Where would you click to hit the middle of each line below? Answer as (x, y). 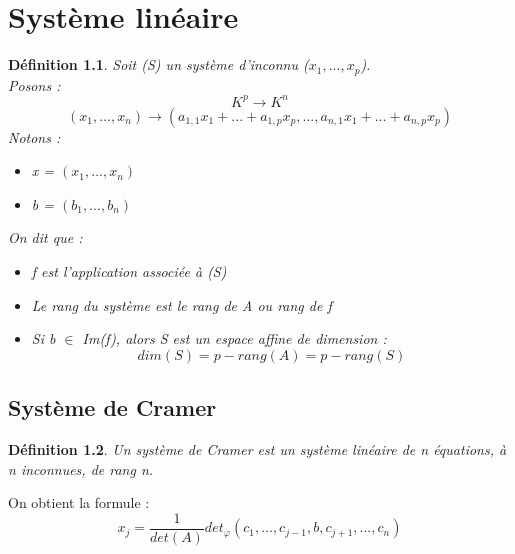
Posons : (34, 84)
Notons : (34, 136)
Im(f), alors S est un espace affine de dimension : (234, 338)
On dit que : (45, 237)
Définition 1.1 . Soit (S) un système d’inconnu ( (158, 64)
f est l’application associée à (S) (129, 271)
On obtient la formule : (79, 502)
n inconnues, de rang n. (81, 468)
